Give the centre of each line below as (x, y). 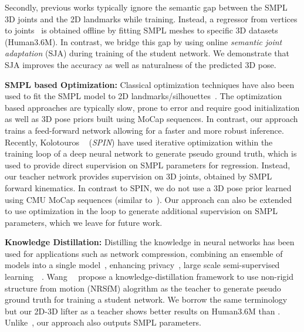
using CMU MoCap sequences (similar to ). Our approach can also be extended (148, 199)
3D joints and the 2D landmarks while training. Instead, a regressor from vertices (151, 18)
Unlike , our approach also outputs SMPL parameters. (103, 322)
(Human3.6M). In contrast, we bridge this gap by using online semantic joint (143, 41)
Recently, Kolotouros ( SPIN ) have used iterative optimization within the (139, 142)
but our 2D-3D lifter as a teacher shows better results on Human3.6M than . (143, 311)
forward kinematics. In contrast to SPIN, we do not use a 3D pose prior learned (148, 187)
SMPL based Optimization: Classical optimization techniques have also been (150, 84)
